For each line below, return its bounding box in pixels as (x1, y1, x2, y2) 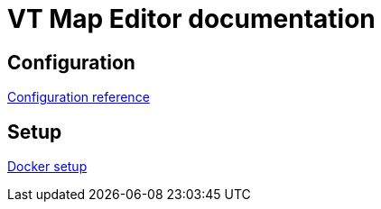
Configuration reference (7, 89, 150, 105)
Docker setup (7, 159, 88, 175)
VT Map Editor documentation (7, 4, 376, 34)
